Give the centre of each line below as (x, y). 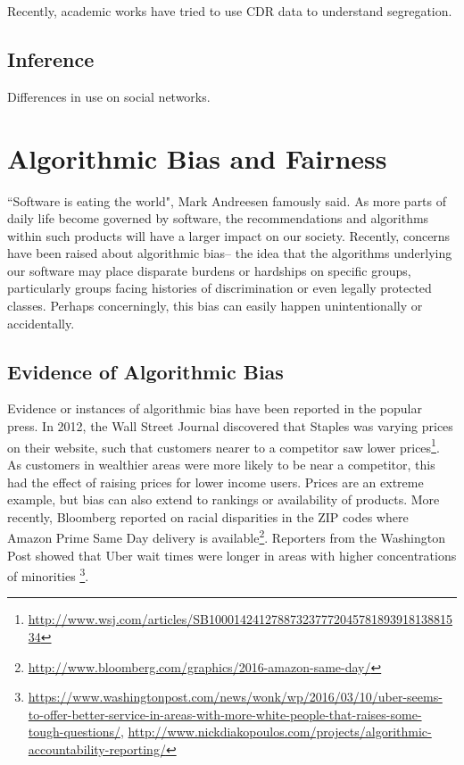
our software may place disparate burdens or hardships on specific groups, (209, 270)
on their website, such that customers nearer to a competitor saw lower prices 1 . (224, 445)
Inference (51, 58)
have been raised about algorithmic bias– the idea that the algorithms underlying (230, 253)
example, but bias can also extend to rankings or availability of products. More (224, 499)
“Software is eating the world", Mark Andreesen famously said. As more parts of (227, 200)
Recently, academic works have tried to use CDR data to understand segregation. (230, 11)
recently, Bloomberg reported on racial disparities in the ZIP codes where (208, 516)
